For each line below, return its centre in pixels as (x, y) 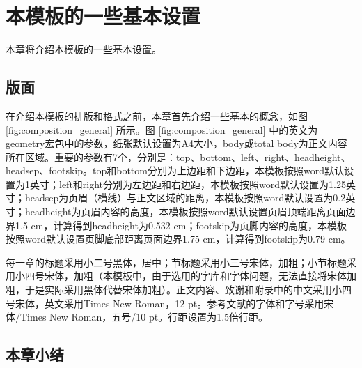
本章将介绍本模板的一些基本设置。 (84, 49)
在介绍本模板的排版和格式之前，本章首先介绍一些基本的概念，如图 (157, 115)
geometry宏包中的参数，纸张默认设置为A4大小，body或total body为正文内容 (176, 143)
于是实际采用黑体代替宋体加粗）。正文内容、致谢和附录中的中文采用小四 (188, 290)
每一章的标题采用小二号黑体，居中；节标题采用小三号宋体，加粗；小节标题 (176, 262)
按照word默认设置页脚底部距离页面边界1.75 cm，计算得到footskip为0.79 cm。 (178, 239)
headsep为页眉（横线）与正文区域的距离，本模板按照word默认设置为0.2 (185, 198)
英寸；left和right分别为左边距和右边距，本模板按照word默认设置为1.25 (188, 184)
